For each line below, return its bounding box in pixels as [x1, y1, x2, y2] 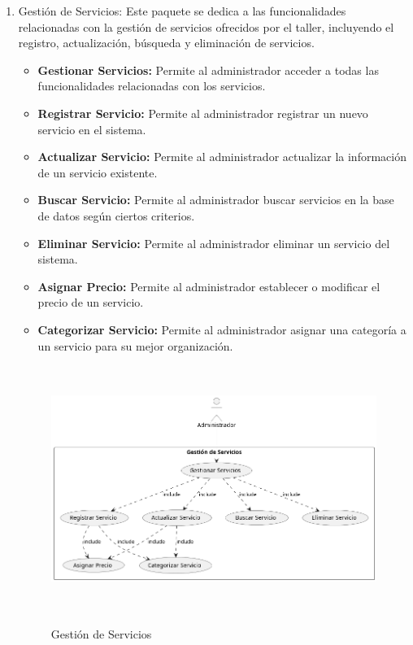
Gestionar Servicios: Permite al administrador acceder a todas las [37, 61, 379, 78]
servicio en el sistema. [37, 120, 146, 137]
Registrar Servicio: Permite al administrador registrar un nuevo [37, 104, 368, 121]
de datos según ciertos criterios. [37, 207, 195, 224]
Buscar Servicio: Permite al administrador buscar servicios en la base [37, 191, 394, 208]
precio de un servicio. [37, 294, 144, 311]
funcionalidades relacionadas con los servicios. [37, 77, 266, 94]
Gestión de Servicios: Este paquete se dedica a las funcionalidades [18, 2, 346, 19]
